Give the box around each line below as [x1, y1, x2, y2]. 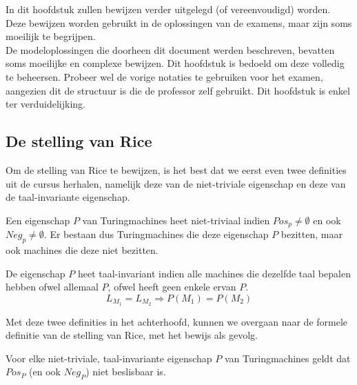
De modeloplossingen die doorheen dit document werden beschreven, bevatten [6, 42, 335, 57]
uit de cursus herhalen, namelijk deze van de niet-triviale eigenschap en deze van [6, 176, 346, 190]
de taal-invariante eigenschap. [6, 190, 130, 204]
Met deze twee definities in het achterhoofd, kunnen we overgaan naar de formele [6, 314, 348, 328]
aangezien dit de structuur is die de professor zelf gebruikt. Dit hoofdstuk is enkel [6, 83, 350, 97]
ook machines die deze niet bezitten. [6, 242, 159, 257]
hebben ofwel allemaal [6, 279, 99, 294]
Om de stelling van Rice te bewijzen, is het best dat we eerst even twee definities [6, 162, 347, 177]
